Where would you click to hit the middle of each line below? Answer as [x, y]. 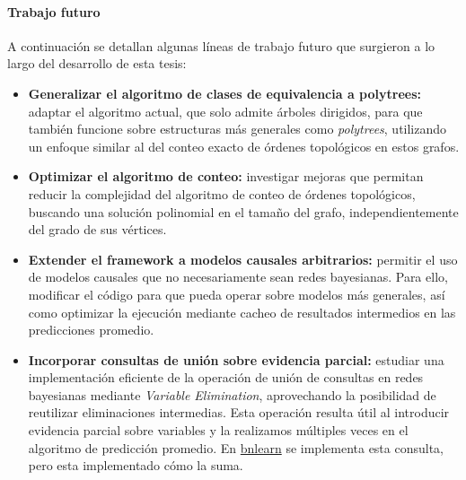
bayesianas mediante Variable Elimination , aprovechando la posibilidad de [232, 394]
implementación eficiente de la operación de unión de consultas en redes [226, 377]
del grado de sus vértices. [97, 229]
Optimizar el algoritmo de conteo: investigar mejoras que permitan [226, 176]
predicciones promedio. [91, 330]
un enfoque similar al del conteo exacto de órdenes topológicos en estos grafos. [244, 146]
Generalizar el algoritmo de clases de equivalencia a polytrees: [224, 93]
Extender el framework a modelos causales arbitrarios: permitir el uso [243, 259]
